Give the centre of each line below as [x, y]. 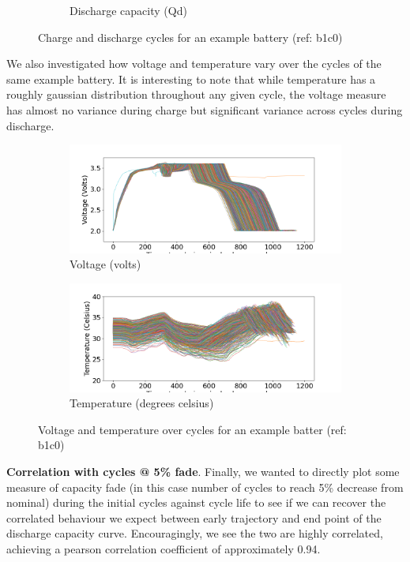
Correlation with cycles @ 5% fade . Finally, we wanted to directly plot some [203, 471]
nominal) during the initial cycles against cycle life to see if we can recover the [196, 502]
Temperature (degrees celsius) [142, 403]
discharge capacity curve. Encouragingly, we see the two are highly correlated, [195, 533]
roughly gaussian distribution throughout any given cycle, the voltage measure [196, 94]
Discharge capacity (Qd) [128, 10]
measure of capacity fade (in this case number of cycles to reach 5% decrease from [205, 487]
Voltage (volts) [105, 264]
